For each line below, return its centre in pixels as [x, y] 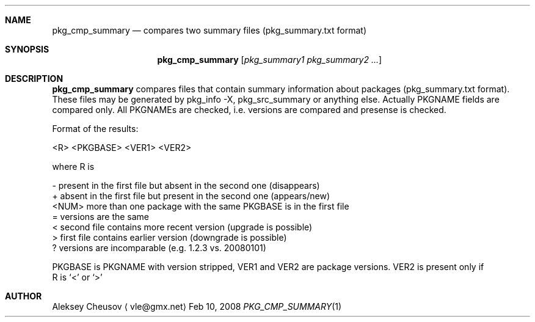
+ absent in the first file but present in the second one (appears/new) [191, 196]
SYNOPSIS [27, 49]
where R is [73, 166]
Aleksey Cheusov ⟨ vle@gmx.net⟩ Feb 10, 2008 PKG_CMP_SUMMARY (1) [197, 306]
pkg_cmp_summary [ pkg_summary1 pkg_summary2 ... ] [270, 60]
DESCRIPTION [34, 79]
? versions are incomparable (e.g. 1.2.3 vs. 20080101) [159, 248]
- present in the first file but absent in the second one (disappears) [186, 185]
